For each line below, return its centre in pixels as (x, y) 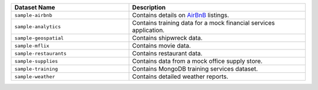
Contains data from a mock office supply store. (197, 61)
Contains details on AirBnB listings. (181, 15)
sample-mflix (32, 46)
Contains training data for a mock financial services (203, 23)
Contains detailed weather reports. (180, 76)
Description (149, 7)
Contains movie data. (162, 46)
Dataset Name (35, 7)
